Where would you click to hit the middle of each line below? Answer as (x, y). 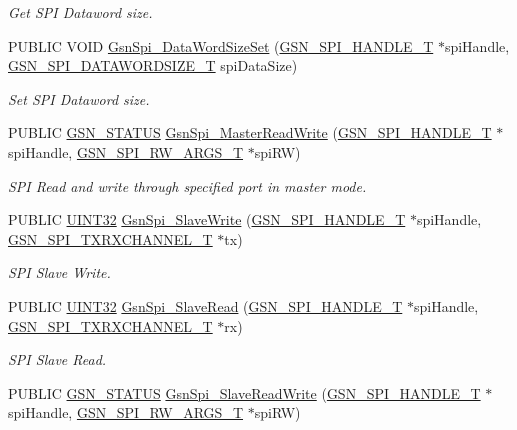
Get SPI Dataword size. (80, 12)
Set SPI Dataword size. (79, 98)
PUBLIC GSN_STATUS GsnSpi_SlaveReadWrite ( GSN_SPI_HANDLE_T (244, 392)
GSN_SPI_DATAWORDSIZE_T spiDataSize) (153, 65)
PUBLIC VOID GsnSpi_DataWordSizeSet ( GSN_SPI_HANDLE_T (221, 45)
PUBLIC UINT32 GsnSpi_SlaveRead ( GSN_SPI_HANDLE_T (205, 305)
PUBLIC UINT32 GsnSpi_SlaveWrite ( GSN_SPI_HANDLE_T (207, 219)
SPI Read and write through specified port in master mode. (187, 185)
